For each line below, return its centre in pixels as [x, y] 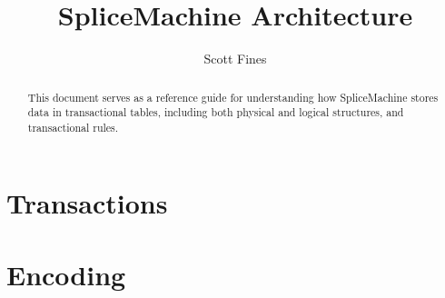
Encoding [66, 274]
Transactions [87, 203]
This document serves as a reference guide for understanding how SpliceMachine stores [233, 97]
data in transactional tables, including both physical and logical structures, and [216, 112]
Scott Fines [235, 59]
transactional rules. [73, 127]
